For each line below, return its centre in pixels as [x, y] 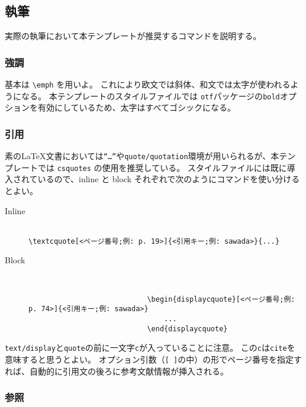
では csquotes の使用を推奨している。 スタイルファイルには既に [162, 167]
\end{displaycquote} [187, 329]
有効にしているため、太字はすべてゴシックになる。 [137, 107]
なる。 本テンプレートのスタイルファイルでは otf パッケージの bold [150, 96]
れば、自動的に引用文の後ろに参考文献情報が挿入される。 [117, 371]
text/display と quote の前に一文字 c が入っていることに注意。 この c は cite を [150, 348]
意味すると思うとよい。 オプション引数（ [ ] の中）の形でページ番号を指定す [153, 359]
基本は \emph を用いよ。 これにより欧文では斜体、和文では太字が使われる [148, 84]
